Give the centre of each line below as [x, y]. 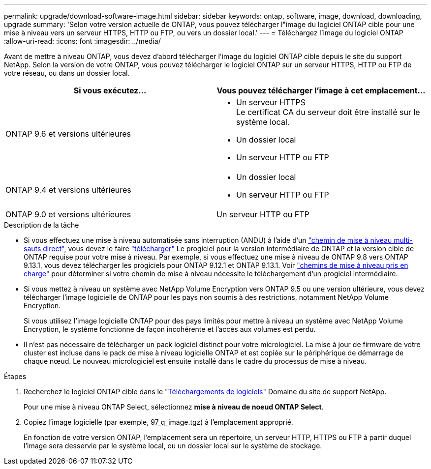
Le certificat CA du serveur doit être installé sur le [328, 112]
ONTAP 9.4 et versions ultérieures [68, 190]
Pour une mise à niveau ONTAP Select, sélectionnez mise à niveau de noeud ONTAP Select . [174, 407]
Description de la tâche [42, 225]
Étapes [15, 376]
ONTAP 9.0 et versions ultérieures [68, 214]
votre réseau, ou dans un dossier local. [67, 73]
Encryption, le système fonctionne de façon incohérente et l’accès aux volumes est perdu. [170, 329]
